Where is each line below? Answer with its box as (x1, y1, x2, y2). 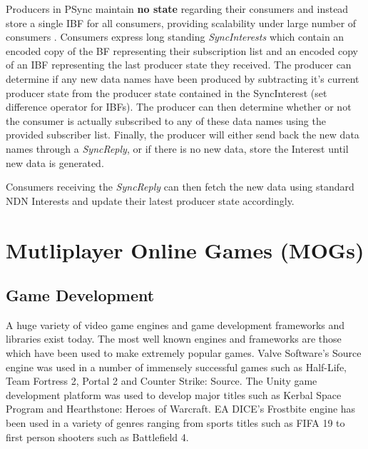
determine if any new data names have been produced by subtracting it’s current (6, 71, 359, 86)
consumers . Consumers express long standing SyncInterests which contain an (6, 29, 344, 44)
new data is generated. (6, 155, 104, 170)
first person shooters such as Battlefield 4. (6, 429, 189, 444)
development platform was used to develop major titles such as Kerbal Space (6, 387, 342, 402)
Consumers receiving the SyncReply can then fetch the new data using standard (6, 179, 354, 194)
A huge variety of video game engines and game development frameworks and (6, 317, 345, 332)
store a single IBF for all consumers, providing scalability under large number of (6, 15, 357, 30)
